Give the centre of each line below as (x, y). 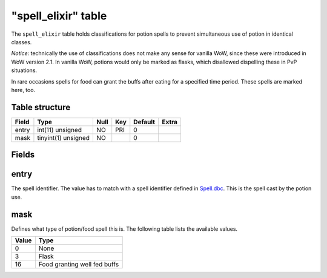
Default (144, 122)
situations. (24, 70)
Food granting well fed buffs (79, 265)
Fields (23, 155)
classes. (21, 42)
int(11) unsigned (59, 130)
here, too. (23, 90)
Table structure (41, 107)
